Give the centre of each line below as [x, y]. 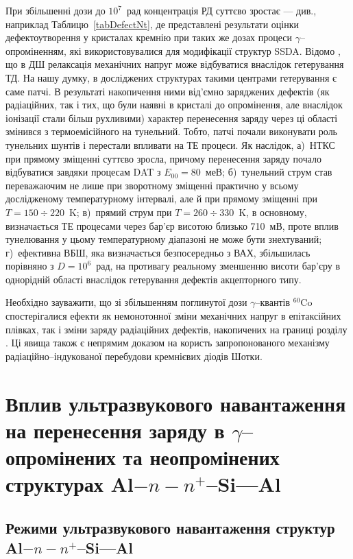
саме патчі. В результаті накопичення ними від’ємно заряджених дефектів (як [168, 91]
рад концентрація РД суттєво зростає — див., [221, 10]
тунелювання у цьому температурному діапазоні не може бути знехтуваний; [164, 239]
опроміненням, [36, 50]
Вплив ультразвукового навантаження [176, 403]
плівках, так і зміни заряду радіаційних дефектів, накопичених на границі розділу [176, 329]
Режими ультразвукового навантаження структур [170, 527]
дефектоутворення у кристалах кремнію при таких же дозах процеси [149, 37]
